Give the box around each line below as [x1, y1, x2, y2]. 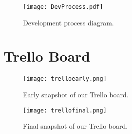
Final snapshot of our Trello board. [23, 121, 128, 131]
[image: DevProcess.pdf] [23, 3, 103, 10]
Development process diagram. [23, 17, 114, 27]
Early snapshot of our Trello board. [23, 89, 129, 100]
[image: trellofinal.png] [23, 107, 107, 114]
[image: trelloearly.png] [23, 75, 107, 83]
